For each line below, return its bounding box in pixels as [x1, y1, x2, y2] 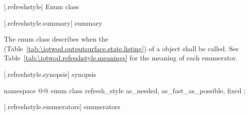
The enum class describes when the [4, 34, 108, 44]
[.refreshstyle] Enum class [4, 1, 79, 11]
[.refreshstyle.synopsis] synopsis [4, 69, 97, 79]
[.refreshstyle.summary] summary [4, 17, 102, 28]
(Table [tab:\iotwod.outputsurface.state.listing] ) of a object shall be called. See [4, 43, 239, 53]
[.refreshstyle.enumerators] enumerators [4, 101, 120, 112]
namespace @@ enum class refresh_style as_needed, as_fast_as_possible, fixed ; [4, 85, 246, 95]
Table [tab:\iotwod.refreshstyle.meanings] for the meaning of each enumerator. [4, 53, 238, 63]
